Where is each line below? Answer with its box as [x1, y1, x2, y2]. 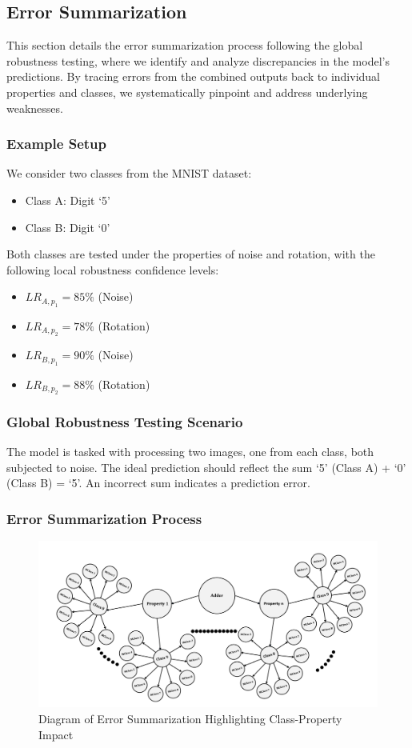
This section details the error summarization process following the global [6, 37, 363, 54]
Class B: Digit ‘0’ [25, 218, 110, 235]
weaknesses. [6, 99, 63, 116]
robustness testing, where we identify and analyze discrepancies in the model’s [6, 52, 390, 69]
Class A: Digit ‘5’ [25, 191, 110, 208]
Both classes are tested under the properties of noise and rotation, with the [6, 246, 375, 262]
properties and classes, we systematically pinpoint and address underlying [6, 83, 368, 100]
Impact [38, 726, 74, 742]
